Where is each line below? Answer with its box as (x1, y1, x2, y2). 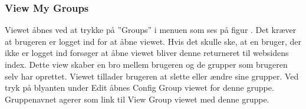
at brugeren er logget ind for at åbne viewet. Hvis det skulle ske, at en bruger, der (5, 35, 301, 47)
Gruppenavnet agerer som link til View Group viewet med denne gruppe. (5, 93, 269, 105)
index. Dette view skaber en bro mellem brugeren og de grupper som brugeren (5, 58, 288, 70)
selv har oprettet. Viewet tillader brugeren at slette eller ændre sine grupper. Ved (5, 70, 299, 82)
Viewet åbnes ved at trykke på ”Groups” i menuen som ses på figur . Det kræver (5, 24, 297, 36)
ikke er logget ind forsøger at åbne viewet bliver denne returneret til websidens (5, 47, 289, 59)
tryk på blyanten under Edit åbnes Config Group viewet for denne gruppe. (5, 81, 274, 94)
